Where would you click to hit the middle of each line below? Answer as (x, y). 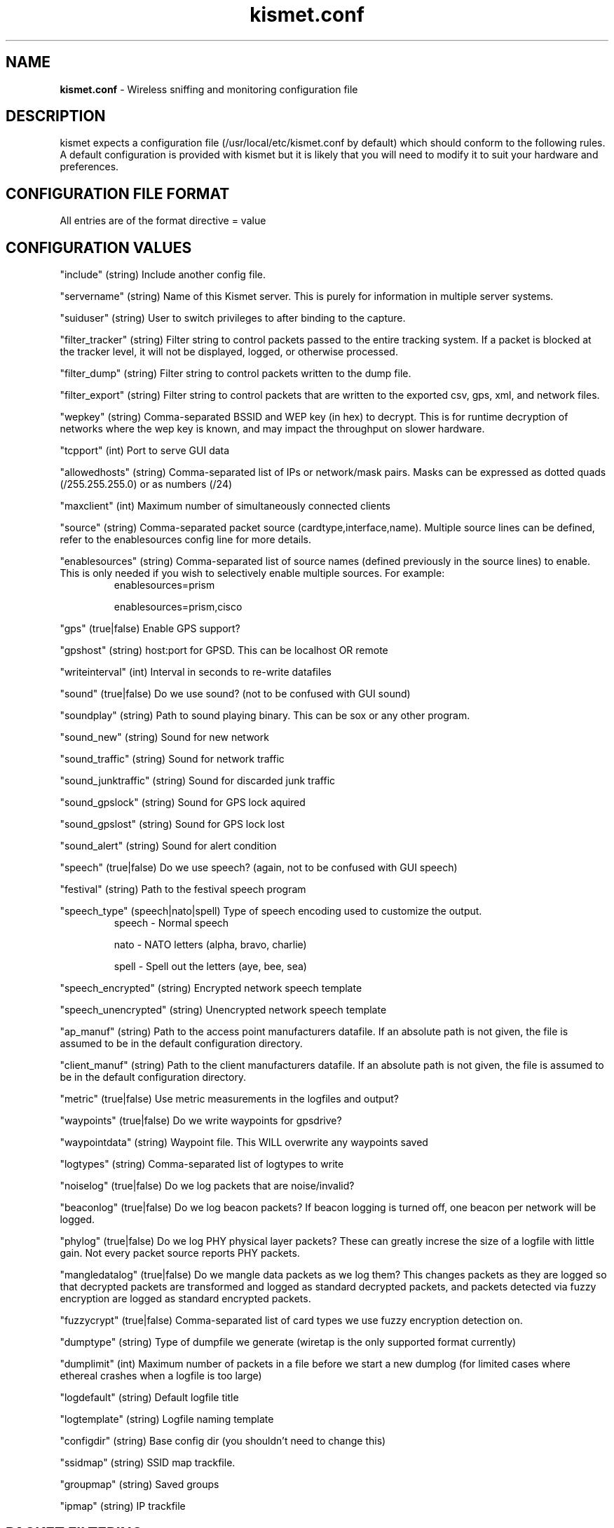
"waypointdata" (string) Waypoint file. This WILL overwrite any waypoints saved (244, 1142)
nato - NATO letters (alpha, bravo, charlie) (210, 945)
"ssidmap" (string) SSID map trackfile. (148, 1463)
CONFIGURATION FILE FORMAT (118, 193)
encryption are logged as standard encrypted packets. (185, 1299)
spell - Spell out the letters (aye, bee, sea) (210, 967)
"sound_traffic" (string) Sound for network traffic (172, 759)
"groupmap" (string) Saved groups (139, 1485)
